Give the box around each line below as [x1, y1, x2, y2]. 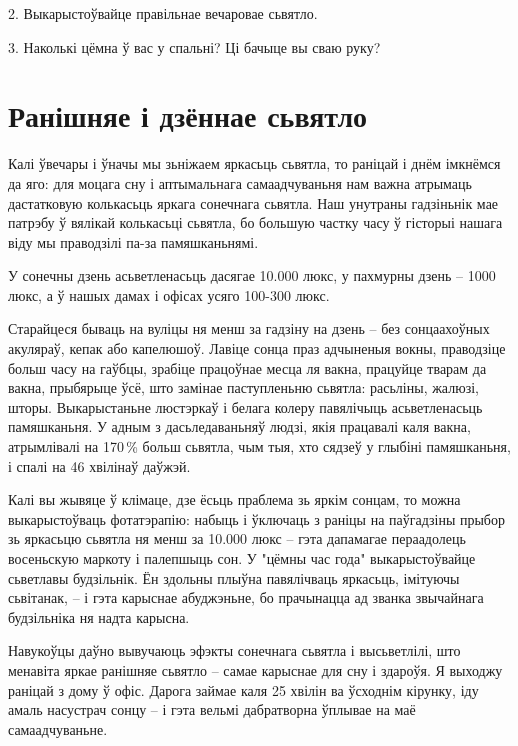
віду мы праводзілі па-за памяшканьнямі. [8, 231, 259, 252]
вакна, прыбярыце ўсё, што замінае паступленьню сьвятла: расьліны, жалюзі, [8, 377, 479, 398]
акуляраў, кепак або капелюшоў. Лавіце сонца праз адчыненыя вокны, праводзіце [8, 338, 506, 359]
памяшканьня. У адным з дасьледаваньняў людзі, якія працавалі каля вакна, [8, 416, 471, 437]
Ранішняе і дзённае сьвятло [8, 95, 368, 136]
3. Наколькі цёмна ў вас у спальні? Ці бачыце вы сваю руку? [8, 36, 381, 57]
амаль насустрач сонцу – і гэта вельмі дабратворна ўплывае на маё [8, 699, 416, 720]
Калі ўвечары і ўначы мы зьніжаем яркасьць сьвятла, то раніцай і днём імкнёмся [8, 153, 501, 174]
